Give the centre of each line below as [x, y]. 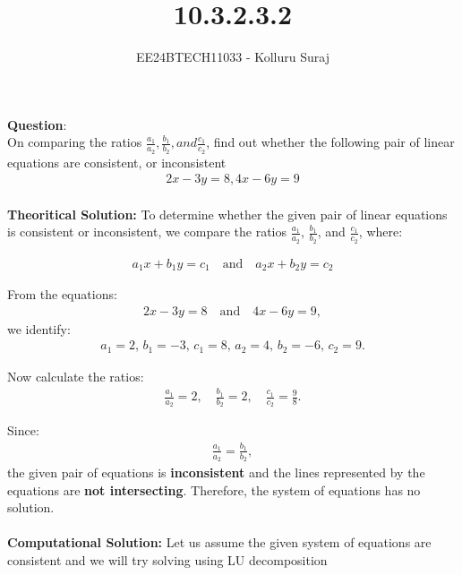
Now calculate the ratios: [76, 376]
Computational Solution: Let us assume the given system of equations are [219, 542]
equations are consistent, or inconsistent [117, 162]
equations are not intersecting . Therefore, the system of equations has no [214, 489]
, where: [381, 232]
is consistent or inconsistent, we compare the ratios [147, 232]
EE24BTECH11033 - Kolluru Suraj [233, 57]
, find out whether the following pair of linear [330, 142]
